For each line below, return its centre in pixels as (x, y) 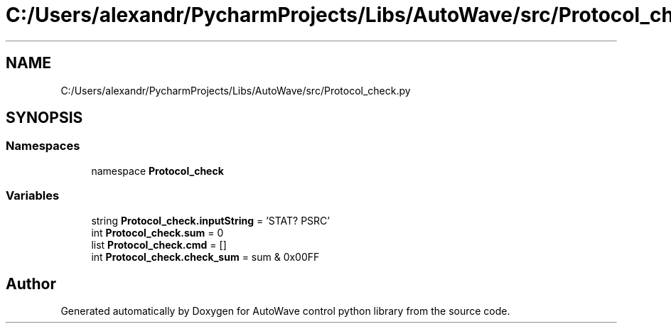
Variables (33, 196)
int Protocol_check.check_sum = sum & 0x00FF (205, 257)
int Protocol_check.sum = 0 (157, 232)
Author (31, 284)
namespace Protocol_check (157, 171)
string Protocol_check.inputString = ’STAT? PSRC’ (210, 220)
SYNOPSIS (44, 118)
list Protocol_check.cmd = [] (159, 244)
